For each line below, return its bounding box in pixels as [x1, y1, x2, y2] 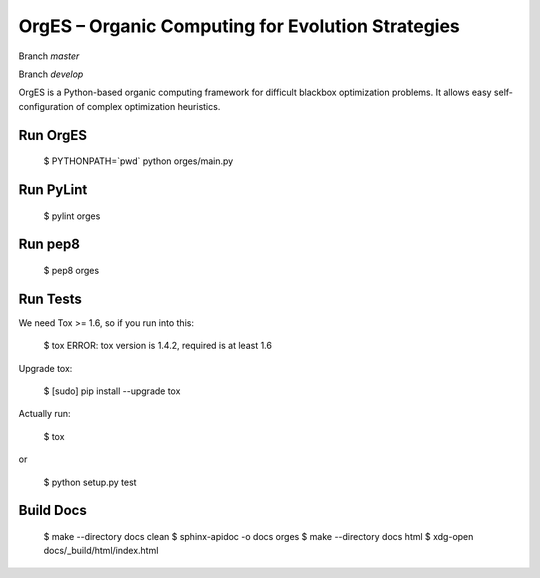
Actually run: [18, 408, 71, 420]
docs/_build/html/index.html [43, 545, 159, 557]
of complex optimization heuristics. [75, 100, 221, 112]
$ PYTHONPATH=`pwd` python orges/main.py [43, 155, 234, 167]
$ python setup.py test [43, 476, 137, 488]
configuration [18, 100, 74, 112]
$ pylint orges [43, 210, 101, 222]
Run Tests [18, 290, 82, 307]
